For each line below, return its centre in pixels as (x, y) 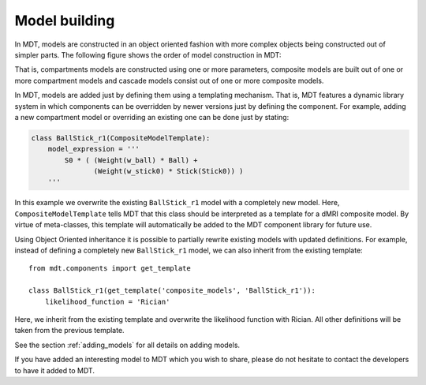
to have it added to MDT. (54, 370)
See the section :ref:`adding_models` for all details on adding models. (127, 345)
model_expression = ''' (93, 149)
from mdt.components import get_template (110, 269)
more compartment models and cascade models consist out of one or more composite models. (169, 80)
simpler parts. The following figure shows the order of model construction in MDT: (148, 54)
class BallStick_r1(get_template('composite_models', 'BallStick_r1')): (172, 291)
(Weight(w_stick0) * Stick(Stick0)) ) (168, 171)
